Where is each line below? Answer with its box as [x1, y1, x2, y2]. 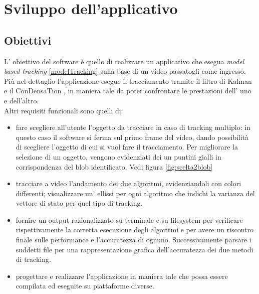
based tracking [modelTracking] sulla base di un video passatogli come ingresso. [4, 66, 246, 76]
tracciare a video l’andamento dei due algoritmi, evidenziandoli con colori [16, 178, 241, 189]
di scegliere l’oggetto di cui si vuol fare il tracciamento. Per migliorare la [16, 141, 238, 152]
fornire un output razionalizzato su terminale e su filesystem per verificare [16, 214, 243, 225]
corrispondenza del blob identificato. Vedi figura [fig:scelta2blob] [16, 161, 213, 172]
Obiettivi [4, 32, 52, 48]
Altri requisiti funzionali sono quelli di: [4, 105, 123, 115]
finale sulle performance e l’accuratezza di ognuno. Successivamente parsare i [16, 234, 251, 245]
